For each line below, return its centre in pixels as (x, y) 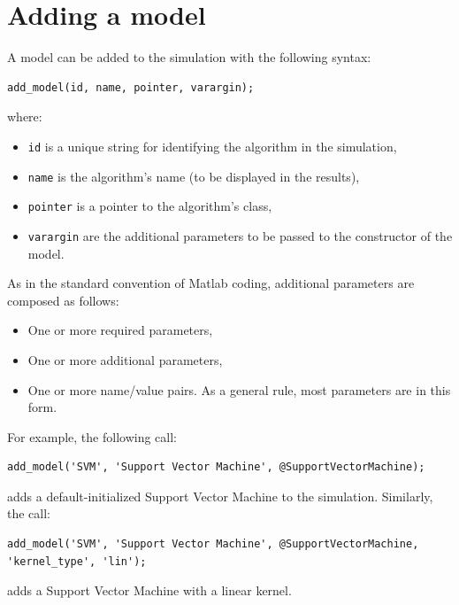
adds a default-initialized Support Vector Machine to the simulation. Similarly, (220, 496)
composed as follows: (63, 300)
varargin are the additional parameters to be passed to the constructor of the (240, 235)
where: (25, 116)
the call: (29, 513)
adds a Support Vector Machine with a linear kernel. (149, 590)
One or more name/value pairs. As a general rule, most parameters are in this (239, 389)
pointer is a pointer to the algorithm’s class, (150, 206)
